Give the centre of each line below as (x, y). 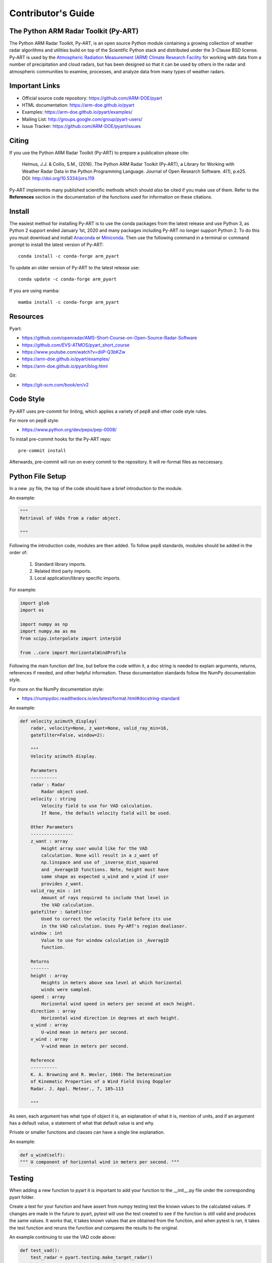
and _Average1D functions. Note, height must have (105, 869)
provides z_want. (62, 884)
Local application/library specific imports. (78, 578)
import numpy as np (44, 624)
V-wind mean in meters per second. (85, 1046)
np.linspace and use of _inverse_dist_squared (99, 862)
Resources (26, 317)
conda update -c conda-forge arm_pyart (67, 279)
